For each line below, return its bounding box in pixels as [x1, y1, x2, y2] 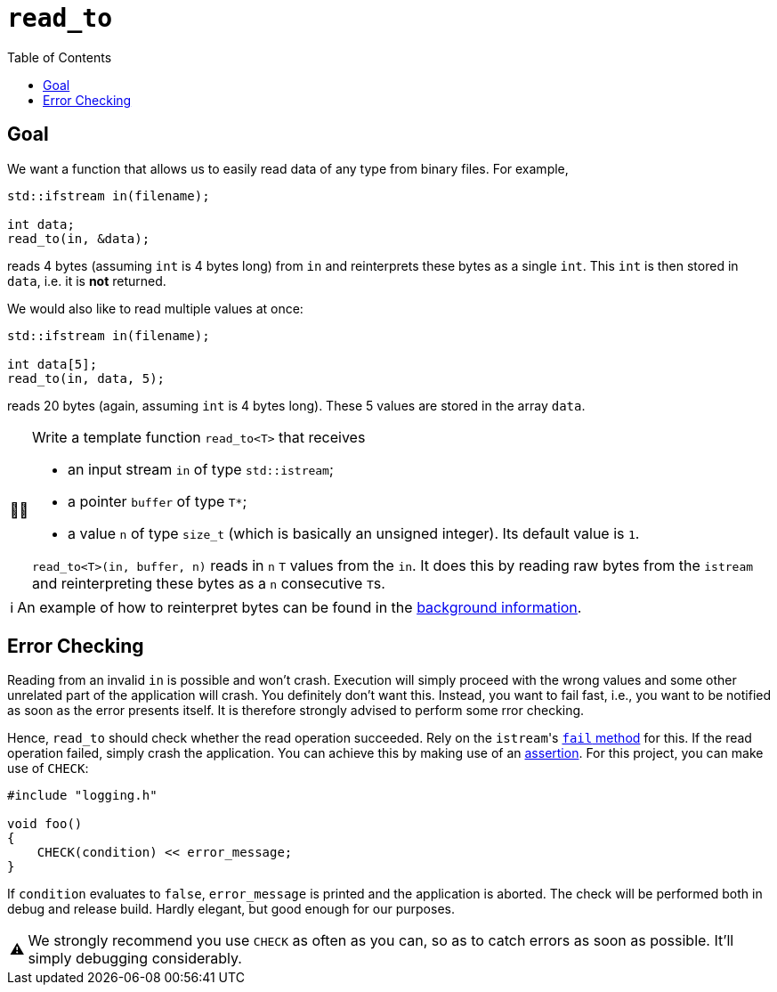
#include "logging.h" [7, 788, 158, 803]
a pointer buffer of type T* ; [68, 492, 247, 510]
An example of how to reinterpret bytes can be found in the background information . [17, 598, 582, 616]
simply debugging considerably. [28, 949, 242, 968]
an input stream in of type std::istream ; [68, 459, 334, 478]
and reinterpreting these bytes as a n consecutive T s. [32, 573, 385, 592]
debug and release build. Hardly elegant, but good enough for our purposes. [7, 901, 455, 917]
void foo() [7, 817, 83, 832]
